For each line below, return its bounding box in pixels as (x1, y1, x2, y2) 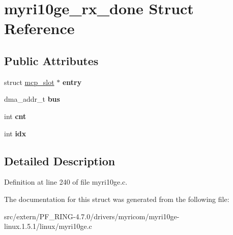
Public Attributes (4, 52, 99, 68)
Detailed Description (4, 153, 115, 168)
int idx (4, 128, 26, 138)
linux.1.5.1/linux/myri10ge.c (4, 221, 92, 231)
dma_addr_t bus (4, 94, 60, 104)
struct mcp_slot (4, 76, 54, 87)
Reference (4, 18, 75, 39)
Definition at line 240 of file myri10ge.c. (4, 177, 128, 187)
